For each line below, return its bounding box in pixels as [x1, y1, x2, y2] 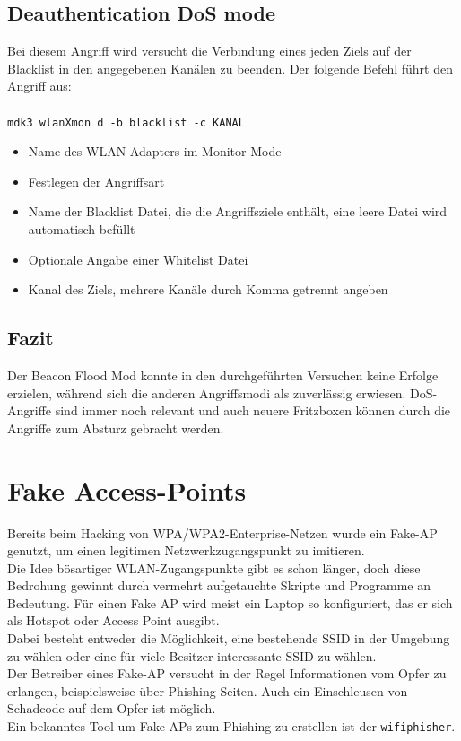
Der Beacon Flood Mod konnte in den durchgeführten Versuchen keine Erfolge [7, 366, 439, 384]
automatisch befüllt [28, 220, 135, 239]
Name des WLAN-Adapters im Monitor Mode [28, 142, 282, 161]
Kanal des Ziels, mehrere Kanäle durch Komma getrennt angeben [28, 280, 388, 299]
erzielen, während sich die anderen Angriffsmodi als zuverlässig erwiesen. [7, 383, 406, 402]
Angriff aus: [7, 76, 72, 95]
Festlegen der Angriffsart [28, 171, 165, 190]
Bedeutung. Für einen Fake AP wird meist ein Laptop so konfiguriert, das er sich [7, 593, 453, 612]
